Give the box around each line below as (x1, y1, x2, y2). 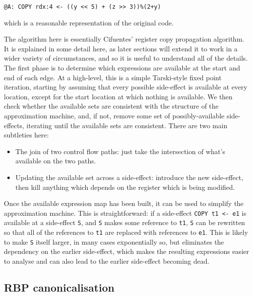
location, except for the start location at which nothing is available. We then (4, 91, 233, 101)
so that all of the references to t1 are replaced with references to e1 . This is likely (4, 227, 248, 237)
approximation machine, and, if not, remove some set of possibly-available (4, 111, 225, 120)
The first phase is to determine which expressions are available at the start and (4, 63, 240, 73)
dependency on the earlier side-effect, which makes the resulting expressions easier (4, 246, 249, 256)
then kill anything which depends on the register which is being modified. (15, 182, 235, 192)
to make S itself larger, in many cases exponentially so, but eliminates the (4, 236, 224, 247)
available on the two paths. (15, 156, 96, 166)
